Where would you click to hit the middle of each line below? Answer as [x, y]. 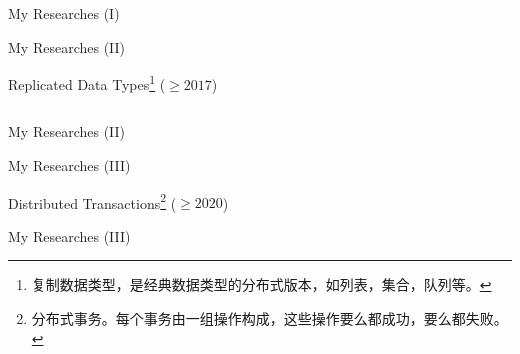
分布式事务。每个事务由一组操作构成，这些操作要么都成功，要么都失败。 [269, 318]
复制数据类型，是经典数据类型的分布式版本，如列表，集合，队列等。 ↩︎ [261, 284]
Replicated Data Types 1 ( [87, 82]
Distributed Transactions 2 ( [92, 201]
